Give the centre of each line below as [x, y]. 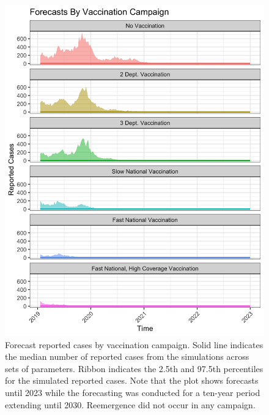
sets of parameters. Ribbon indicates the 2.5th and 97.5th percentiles [134, 368]
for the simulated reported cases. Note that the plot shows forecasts [132, 380]
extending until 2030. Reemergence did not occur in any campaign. [130, 404]
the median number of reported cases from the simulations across [127, 356]
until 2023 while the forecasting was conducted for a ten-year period [133, 392]
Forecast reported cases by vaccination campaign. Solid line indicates [134, 344]
